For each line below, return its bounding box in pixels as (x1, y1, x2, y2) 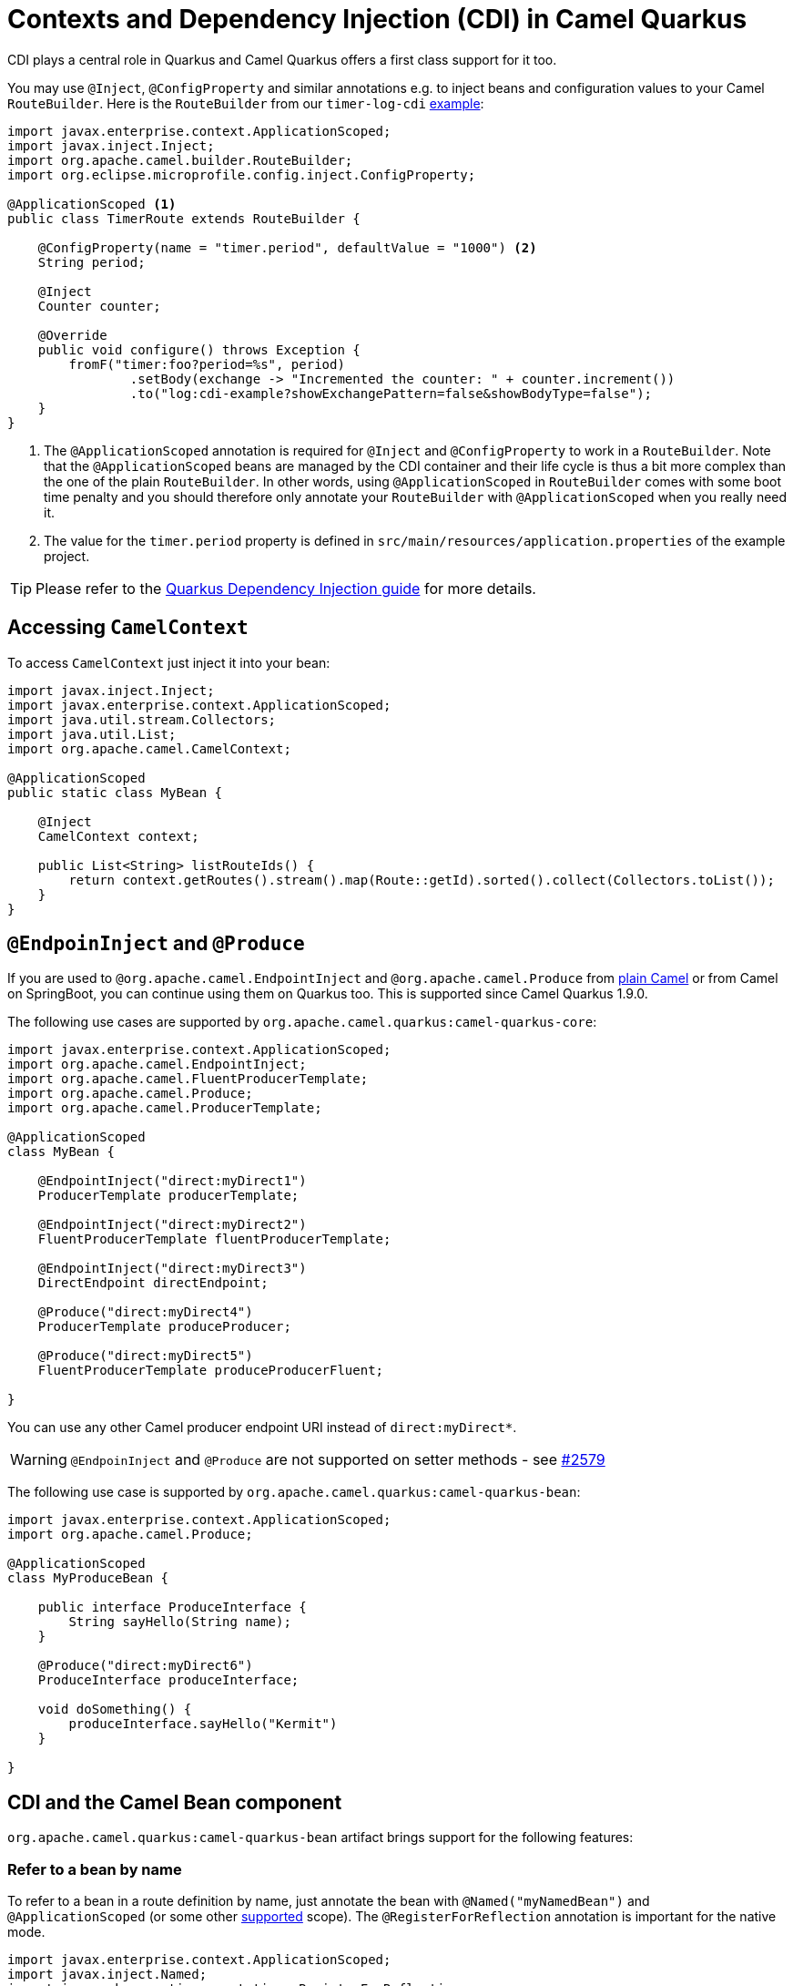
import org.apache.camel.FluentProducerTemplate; (7, 1071, 369, 1087)
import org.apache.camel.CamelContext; (7, 741, 291, 756)
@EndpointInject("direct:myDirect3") (37, 1261, 307, 1276)
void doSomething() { (37, 1702, 192, 1717)
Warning (10, 1450, 67, 1469)
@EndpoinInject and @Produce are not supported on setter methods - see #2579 (70, 1450, 605, 1469)
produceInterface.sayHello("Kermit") (68, 1716, 338, 1732)
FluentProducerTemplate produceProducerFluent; (37, 1363, 384, 1378)
